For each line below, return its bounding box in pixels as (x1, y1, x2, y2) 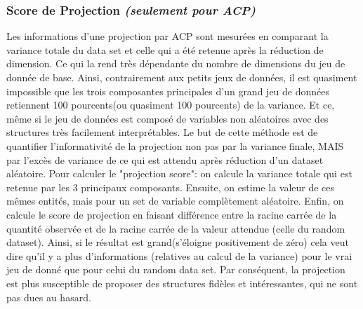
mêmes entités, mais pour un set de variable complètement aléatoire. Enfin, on (6, 193, 344, 208)
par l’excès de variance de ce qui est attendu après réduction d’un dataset (6, 152, 324, 167)
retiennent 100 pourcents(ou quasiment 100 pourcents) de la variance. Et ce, (6, 97, 335, 112)
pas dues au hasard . (6, 289, 91, 304)
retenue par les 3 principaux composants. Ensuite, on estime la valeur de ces (6, 179, 335, 194)
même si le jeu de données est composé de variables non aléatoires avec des (6, 111, 329, 125)
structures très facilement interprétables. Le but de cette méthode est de (6, 125, 318, 139)
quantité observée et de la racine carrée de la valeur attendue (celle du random (6, 221, 345, 235)
